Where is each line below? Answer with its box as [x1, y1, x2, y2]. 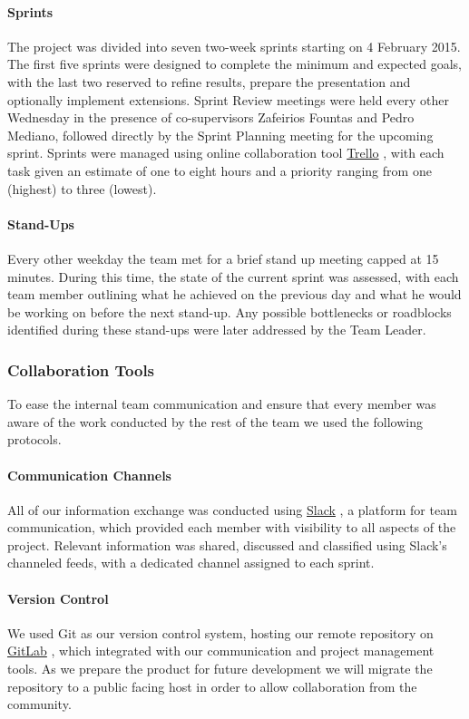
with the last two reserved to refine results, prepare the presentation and [7, 72, 411, 91]
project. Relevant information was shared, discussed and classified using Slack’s [7, 535, 447, 554]
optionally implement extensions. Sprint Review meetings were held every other [7, 90, 450, 109]
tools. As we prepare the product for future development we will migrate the [7, 659, 433, 678]
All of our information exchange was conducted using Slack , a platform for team [7, 500, 457, 519]
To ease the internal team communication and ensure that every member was [7, 394, 436, 413]
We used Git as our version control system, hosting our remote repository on [7, 623, 434, 642]
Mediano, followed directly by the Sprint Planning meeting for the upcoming [7, 125, 434, 144]
